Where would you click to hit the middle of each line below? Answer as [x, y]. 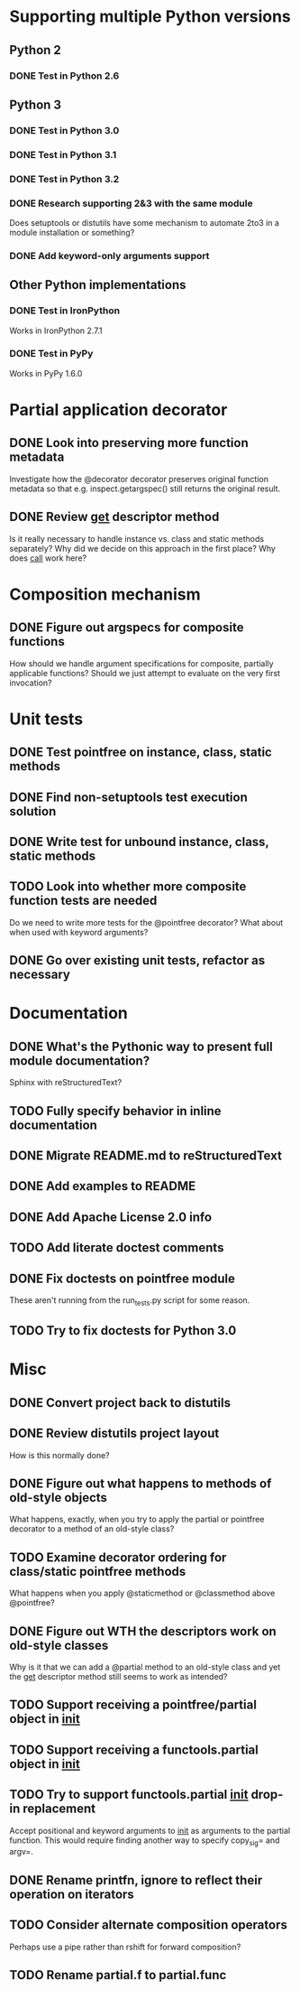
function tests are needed [83, 901]
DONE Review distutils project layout [114, 1433]
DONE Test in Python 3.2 [64, 179]
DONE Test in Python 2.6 [64, 76]
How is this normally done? [59, 1455]
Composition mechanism [105, 594]
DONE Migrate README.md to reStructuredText [145, 1156]
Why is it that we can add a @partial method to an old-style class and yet [145, 1667]
